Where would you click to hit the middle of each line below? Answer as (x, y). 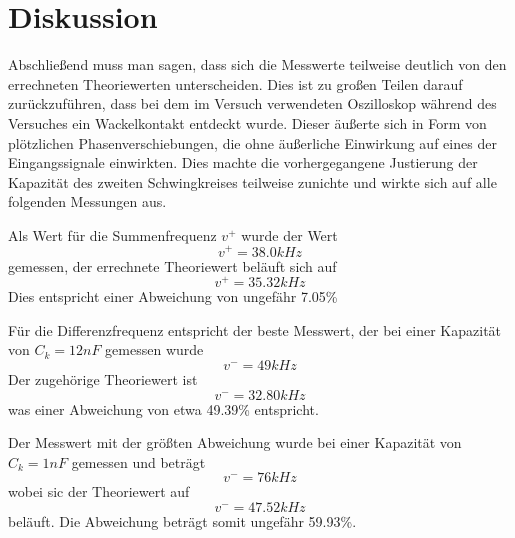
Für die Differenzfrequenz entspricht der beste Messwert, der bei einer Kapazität (255, 329)
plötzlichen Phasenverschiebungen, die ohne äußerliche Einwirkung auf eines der (252, 142)
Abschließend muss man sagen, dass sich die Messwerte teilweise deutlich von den (257, 64)
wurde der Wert (289, 234)
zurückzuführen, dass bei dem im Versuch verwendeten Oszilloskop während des (252, 103)
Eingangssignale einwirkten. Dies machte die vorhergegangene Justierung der (243, 162)
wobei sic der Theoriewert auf (99, 491)
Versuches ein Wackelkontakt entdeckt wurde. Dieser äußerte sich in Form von (247, 122)
